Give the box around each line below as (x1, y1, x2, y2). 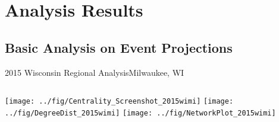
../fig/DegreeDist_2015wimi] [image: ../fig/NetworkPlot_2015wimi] (5, 108, 276, 117)
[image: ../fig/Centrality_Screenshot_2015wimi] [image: (5, 97, 234, 106)
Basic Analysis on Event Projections (5, 38, 233, 56)
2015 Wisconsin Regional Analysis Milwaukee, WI (5, 66, 184, 78)
